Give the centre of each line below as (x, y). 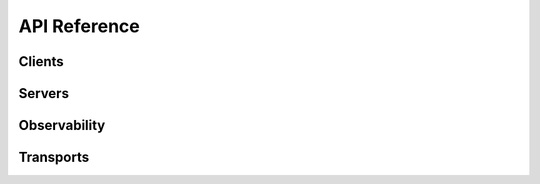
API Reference (79, 26)
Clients (41, 61)
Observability (62, 125)
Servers (44, 93)
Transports (54, 157)
